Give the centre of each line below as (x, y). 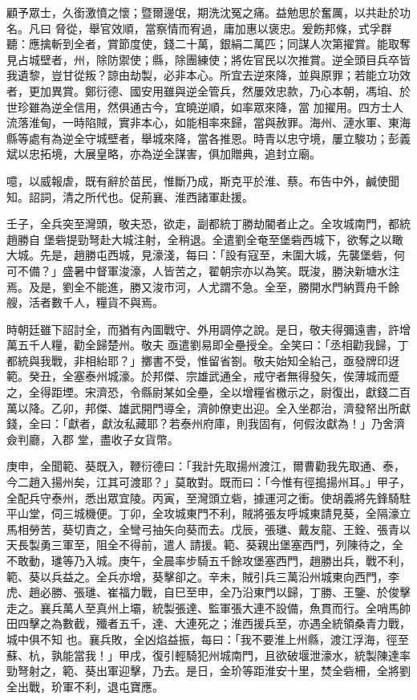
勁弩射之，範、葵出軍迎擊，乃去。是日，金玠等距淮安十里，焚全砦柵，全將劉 (208, 671)
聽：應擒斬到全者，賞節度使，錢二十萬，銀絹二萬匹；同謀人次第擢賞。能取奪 (208, 44)
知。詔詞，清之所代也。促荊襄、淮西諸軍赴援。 (130, 196)
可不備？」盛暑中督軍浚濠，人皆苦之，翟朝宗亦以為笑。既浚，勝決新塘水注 (203, 270)
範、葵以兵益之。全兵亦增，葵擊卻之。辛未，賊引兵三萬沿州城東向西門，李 (203, 576)
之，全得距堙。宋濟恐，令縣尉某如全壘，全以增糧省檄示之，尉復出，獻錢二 (203, 392)
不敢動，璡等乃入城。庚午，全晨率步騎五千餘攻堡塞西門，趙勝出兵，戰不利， (208, 560)
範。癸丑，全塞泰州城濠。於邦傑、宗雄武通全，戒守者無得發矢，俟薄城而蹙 (203, 376)
